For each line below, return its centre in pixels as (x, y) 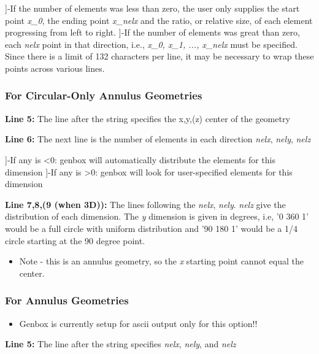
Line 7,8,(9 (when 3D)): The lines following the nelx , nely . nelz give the (145, 204)
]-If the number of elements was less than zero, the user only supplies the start (152, 8)
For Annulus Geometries (67, 300)
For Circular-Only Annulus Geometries (104, 95)
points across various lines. (55, 68)
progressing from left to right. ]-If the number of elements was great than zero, (152, 32)
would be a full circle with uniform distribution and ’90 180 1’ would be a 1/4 (152, 228)
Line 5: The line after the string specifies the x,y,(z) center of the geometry (148, 118)
